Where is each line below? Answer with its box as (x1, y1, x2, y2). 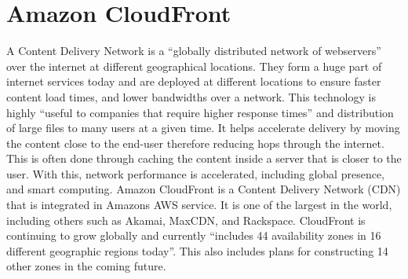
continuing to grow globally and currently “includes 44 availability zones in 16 (6, 227, 381, 244)
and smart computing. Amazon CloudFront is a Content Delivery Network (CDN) (6, 181, 401, 197)
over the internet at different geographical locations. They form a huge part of (6, 57, 382, 74)
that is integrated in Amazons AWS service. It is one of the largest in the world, (6, 196, 392, 213)
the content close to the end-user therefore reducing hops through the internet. (6, 134, 384, 151)
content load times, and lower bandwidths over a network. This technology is (6, 88, 376, 105)
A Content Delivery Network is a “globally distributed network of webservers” (6, 42, 381, 59)
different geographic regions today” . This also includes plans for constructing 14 (6, 242, 388, 259)
